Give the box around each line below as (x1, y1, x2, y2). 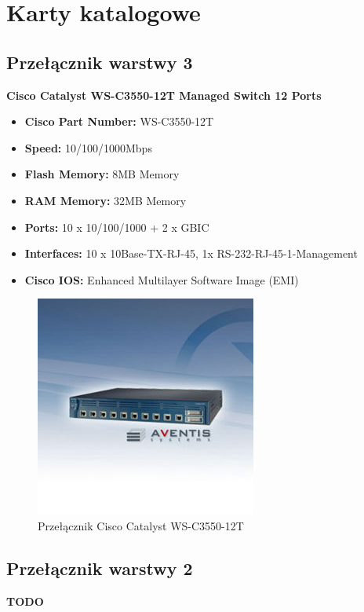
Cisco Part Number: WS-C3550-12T (24, 113, 214, 130)
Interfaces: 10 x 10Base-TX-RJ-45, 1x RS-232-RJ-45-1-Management (24, 245, 358, 262)
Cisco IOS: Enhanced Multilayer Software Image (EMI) (24, 271, 299, 288)
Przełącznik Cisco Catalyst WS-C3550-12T (38, 517, 244, 533)
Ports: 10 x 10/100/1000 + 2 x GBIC (24, 218, 209, 235)
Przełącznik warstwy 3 (6, 49, 193, 74)
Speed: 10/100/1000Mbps (24, 139, 152, 156)
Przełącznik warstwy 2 (6, 555, 193, 580)
